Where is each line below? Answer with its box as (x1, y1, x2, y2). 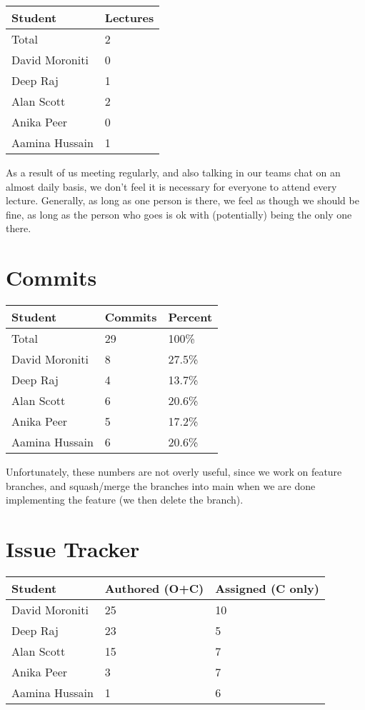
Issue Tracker (6, 534, 140, 564)
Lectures (104, 9, 154, 26)
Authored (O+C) (104, 580, 204, 596)
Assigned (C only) (215, 580, 319, 596)
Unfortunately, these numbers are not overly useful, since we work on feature (6, 464, 342, 479)
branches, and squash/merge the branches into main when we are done (6, 478, 316, 493)
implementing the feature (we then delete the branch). (6, 492, 244, 507)
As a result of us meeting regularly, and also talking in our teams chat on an (6, 165, 341, 179)
